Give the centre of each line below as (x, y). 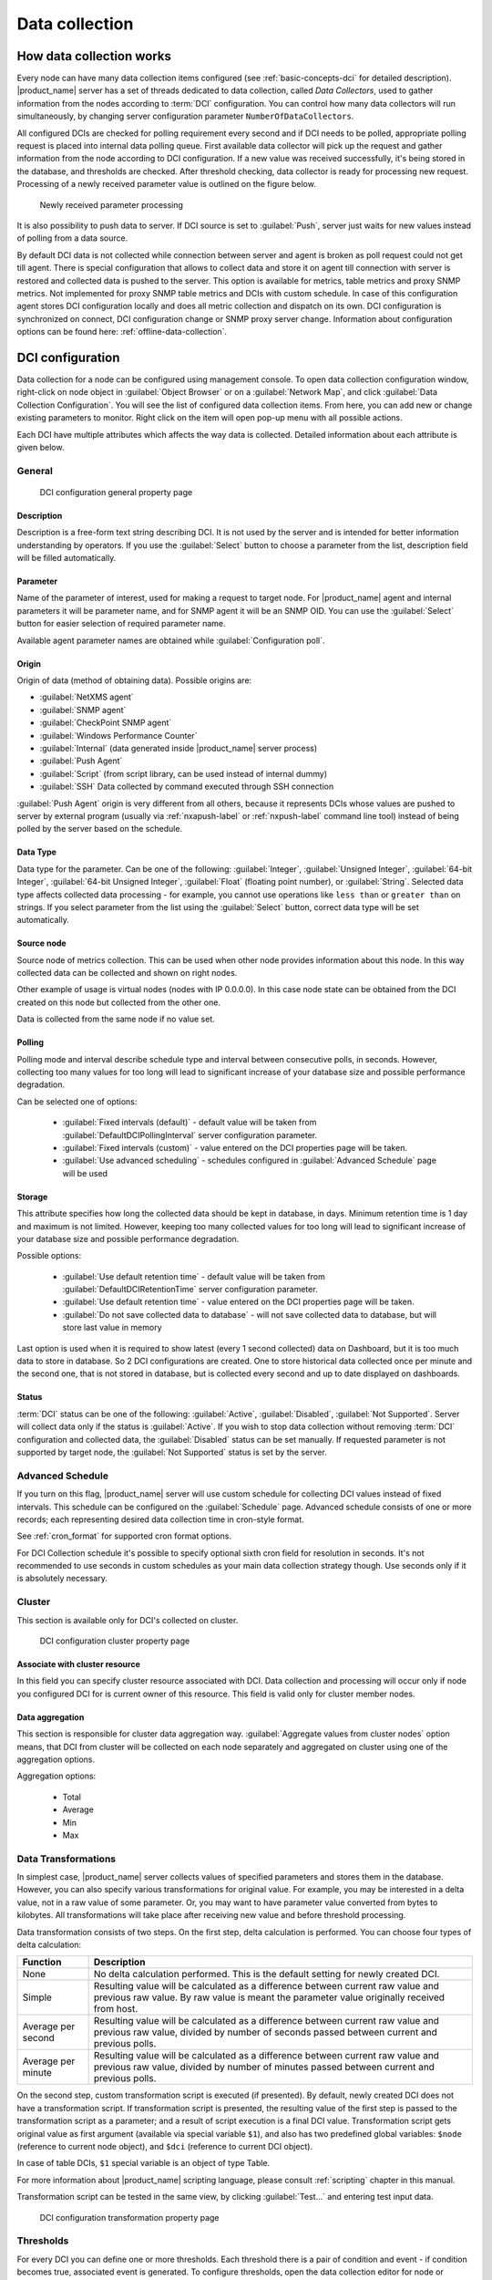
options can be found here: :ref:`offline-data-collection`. (122, 332)
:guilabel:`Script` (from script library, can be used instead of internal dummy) (184, 773)
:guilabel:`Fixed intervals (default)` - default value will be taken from (190, 1123)
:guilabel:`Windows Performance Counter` (118, 735)
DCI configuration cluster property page (115, 1641)
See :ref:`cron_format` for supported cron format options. (124, 1536)
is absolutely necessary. (62, 1579)
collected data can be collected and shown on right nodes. (127, 973)
